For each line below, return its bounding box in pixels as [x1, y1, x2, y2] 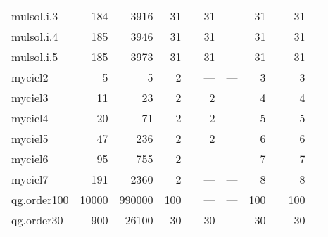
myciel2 [11, 69, 49, 85]
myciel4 [11, 110, 49, 126]
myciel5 [11, 130, 49, 146]
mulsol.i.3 [11, 8, 58, 24]
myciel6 [11, 150, 49, 167]
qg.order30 [11, 212, 63, 228]
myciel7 [11, 171, 49, 187]
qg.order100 [11, 191, 69, 207]
